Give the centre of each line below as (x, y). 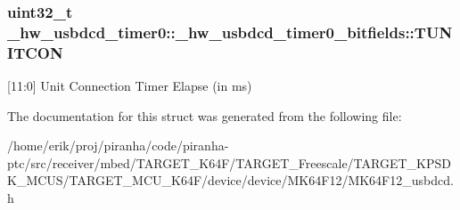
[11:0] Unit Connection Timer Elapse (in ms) (130, 86)
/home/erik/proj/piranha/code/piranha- (118, 145)
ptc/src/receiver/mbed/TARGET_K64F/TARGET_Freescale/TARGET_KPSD (229, 162)
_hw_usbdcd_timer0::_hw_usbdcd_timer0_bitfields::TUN (230, 32)
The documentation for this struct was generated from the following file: (205, 115)
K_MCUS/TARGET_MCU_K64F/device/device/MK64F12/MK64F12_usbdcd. (230, 180)
